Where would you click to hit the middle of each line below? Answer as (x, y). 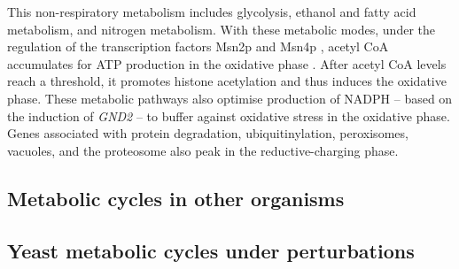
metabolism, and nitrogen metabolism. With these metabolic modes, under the (221, 29)
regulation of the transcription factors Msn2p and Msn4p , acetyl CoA (198, 46)
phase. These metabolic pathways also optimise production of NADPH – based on (230, 98)
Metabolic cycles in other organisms (176, 198)
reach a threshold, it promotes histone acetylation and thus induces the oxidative (227, 81)
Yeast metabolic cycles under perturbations (211, 250)
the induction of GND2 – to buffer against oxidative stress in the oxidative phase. (229, 115)
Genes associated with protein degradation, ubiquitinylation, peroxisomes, (208, 133)
